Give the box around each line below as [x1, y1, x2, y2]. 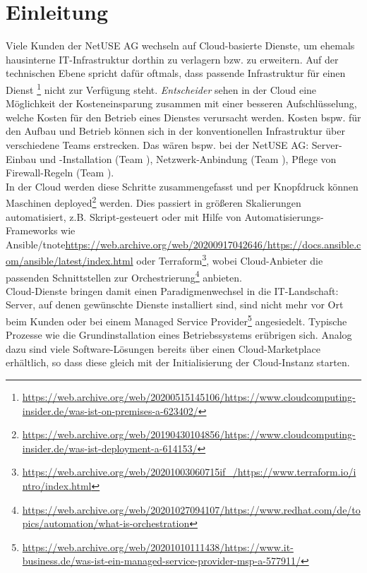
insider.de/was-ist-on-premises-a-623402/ [22, 403, 198, 418]
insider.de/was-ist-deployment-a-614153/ [22, 440, 198, 455]
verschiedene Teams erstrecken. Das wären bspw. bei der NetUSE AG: [6, 137, 309, 152]
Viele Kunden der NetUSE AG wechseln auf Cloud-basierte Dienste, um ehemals [6, 38, 355, 53]
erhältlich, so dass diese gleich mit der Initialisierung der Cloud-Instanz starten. [6, 355, 350, 370]
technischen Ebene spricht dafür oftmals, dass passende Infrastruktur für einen [6, 66, 346, 80]
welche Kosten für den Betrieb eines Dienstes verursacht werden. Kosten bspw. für [6, 109, 361, 124]
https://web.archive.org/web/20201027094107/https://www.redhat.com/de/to [22, 502, 361, 517]
